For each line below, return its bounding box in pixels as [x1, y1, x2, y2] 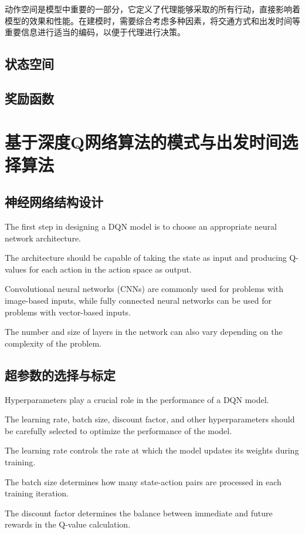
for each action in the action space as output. [29, 263, 192, 275]
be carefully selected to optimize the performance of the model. [5, 424, 232, 436]
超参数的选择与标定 [5, 365, 116, 384]
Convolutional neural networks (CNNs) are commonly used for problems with [5, 283, 283, 295]
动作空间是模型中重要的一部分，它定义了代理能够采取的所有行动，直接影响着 [5, 3, 300, 15]
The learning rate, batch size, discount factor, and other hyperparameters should [5, 413, 295, 425]
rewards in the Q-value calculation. [5, 518, 131, 530]
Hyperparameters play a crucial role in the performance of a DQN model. [5, 393, 269, 405]
